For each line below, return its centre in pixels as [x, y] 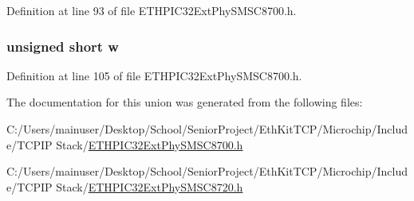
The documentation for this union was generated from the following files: [185, 102]
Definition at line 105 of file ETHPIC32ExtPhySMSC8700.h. [154, 75]
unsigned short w [63, 46]
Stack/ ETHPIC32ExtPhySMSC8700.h [150, 144]
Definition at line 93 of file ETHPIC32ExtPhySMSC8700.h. [152, 10]
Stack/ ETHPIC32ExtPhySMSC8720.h [150, 186]
